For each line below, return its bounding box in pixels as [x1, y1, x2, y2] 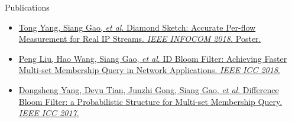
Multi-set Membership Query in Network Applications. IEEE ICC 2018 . [18, 64, 280, 76]
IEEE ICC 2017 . [18, 107, 79, 119]
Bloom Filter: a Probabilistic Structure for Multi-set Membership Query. [18, 95, 283, 107]
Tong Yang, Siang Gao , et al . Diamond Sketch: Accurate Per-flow [18, 21, 256, 33]
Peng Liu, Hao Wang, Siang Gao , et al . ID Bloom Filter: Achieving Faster [18, 52, 287, 64]
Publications [5, 1, 50, 13]
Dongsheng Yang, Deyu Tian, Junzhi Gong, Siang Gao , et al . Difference [18, 83, 279, 95]
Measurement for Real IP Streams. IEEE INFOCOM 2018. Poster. [18, 32, 261, 45]
